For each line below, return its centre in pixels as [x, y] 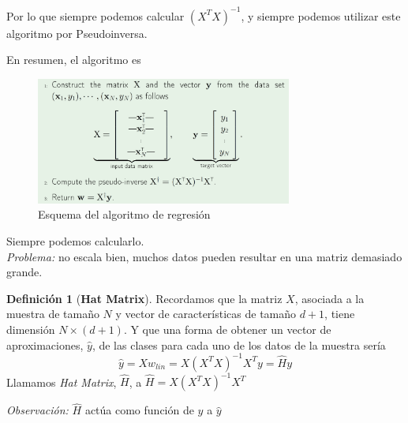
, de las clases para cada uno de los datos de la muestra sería [239, 344]
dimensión [31, 329]
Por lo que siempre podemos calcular [95, 15]
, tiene [340, 314]
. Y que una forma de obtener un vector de [227, 329]
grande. [24, 272]
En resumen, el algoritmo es [74, 60]
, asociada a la [329, 298]
